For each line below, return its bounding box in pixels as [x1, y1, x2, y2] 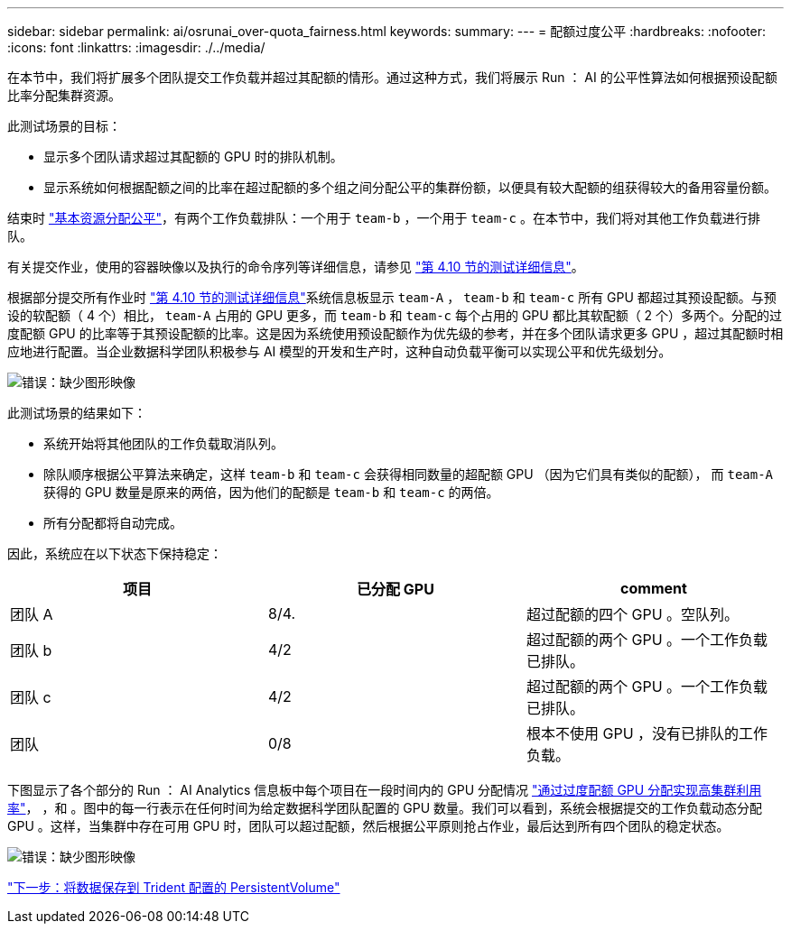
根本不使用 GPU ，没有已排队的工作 [526, 724, 768, 742]
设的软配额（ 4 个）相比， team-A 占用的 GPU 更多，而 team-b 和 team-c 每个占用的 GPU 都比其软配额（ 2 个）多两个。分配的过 [7, 308, 783, 323]
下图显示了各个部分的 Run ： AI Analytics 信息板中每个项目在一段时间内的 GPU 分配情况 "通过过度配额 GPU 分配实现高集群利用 [7, 782, 762, 797]
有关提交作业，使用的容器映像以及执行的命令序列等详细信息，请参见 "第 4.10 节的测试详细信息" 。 [7, 259, 584, 274]
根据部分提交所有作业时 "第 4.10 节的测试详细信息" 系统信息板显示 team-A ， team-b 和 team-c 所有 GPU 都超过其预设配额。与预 [7, 290, 777, 305]
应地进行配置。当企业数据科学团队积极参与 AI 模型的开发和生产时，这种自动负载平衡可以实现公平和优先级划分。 [7, 344, 672, 359]
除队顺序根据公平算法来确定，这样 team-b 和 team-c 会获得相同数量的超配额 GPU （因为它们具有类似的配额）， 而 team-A [43, 466, 774, 482]
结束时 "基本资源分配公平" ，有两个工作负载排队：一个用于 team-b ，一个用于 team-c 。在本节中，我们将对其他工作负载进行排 [7, 210, 760, 226]
